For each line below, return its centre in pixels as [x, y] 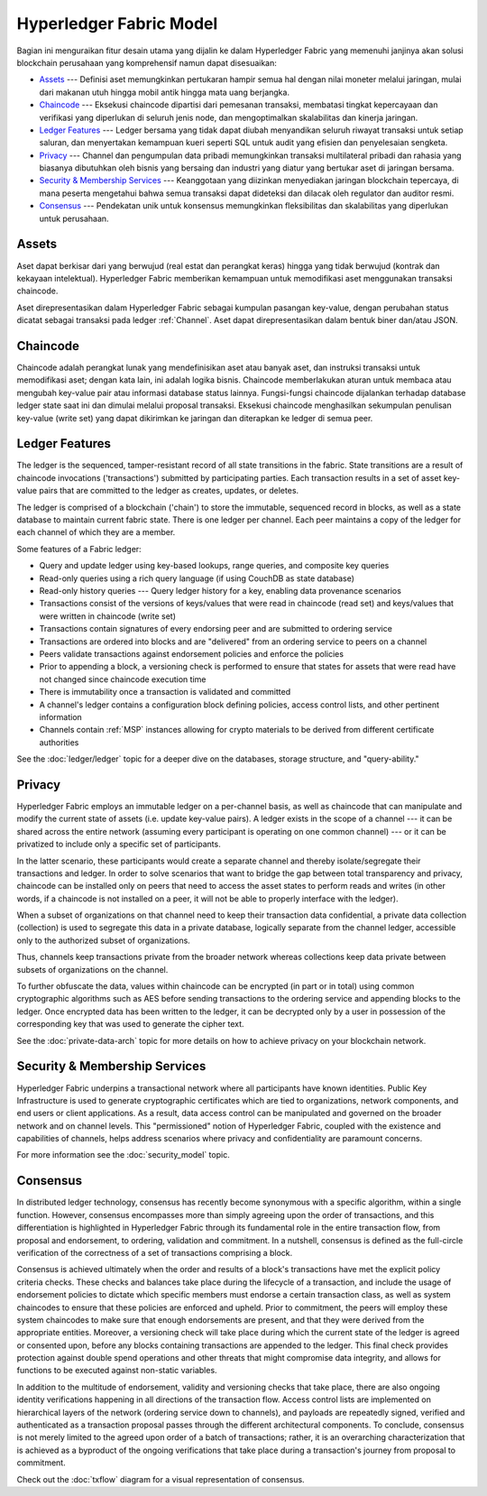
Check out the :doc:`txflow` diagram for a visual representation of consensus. [161, 1479]
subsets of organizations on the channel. [92, 969]
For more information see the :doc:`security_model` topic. [123, 1155]
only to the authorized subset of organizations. [104, 940]
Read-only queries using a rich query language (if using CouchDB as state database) [197, 578]
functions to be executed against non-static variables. [117, 1371]
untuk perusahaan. [74, 218]
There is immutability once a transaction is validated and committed [165, 692]
